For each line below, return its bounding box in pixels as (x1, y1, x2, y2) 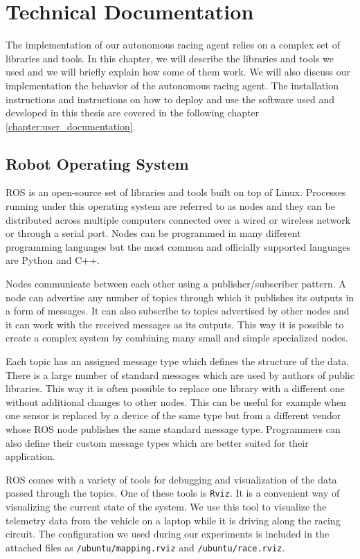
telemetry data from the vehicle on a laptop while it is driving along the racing (6, 513, 341, 527)
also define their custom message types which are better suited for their (6, 435, 309, 450)
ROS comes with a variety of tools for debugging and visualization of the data (6, 472, 337, 486)
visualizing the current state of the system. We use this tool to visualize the (6, 499, 327, 514)
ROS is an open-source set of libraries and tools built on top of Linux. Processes (6, 185, 346, 199)
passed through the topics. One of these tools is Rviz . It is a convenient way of (6, 486, 340, 500)
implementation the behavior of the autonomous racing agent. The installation (6, 78, 339, 92)
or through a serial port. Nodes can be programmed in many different (6, 226, 301, 240)
